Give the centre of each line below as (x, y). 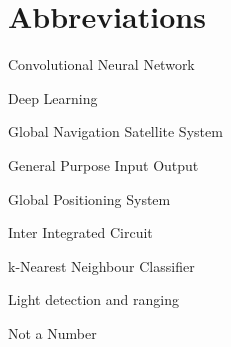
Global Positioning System (89, 198)
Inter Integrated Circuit (80, 232)
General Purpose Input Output (103, 164)
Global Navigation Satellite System (115, 131)
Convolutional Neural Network (101, 64)
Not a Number (52, 332)
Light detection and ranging (93, 299)
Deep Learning (53, 97)
